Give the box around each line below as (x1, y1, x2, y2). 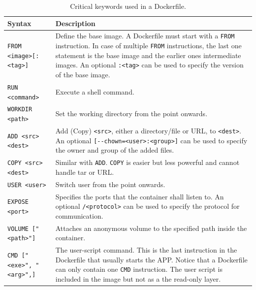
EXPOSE (7, 198, 29, 206)
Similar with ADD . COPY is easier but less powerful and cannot (55, 157, 240, 167)
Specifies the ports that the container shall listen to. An (55, 191, 224, 201)
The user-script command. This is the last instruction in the (55, 245, 237, 255)
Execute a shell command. (55, 86, 134, 97)
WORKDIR (7, 106, 32, 113)
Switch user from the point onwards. (55, 179, 165, 189)
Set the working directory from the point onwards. (55, 108, 208, 119)
